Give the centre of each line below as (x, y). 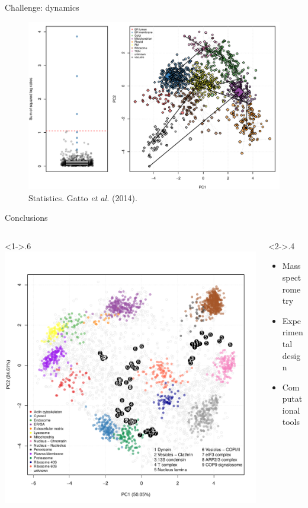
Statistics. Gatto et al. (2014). (83, 197)
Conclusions (26, 218)
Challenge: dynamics (42, 7)
